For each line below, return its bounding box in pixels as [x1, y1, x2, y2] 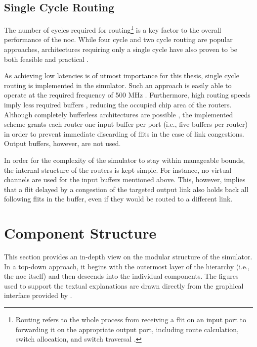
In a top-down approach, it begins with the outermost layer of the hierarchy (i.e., [4, 261, 250, 271]
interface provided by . [4, 290, 72, 300]
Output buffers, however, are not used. [4, 138, 121, 149]
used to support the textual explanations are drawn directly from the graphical [4, 280, 244, 291]
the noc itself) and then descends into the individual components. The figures [4, 271, 239, 281]
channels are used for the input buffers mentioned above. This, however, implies [4, 174, 246, 185]
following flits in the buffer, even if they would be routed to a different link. [4, 194, 233, 204]
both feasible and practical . [4, 53, 89, 64]
